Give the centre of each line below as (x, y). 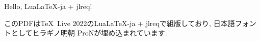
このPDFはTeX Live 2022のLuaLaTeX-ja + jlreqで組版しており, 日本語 (120, 23)
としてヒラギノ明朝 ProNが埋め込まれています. (89, 33)
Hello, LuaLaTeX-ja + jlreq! (48, 6)
